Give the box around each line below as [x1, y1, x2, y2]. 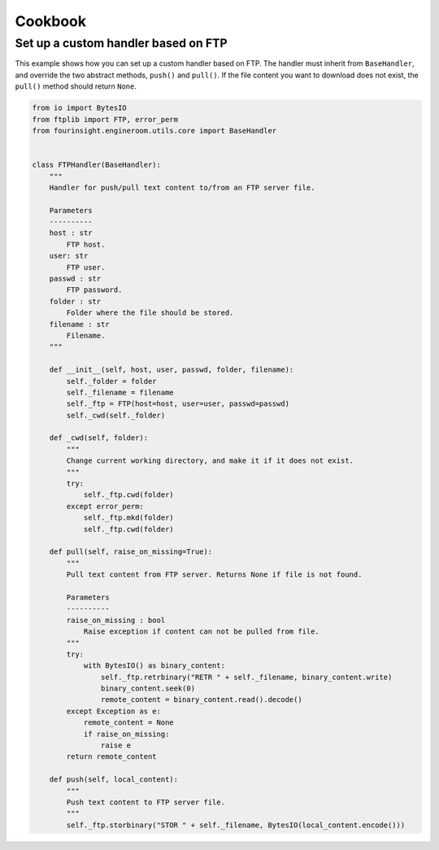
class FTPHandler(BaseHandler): [32, 160, 162, 170]
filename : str [49, 320, 110, 329]
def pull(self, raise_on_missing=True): [49, 547, 213, 556]
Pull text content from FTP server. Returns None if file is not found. [66, 570, 363, 579]
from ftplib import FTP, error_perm [32, 115, 179, 124]
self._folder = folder [66, 377, 158, 386]
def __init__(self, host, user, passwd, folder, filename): [49, 365, 294, 374]
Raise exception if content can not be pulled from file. [83, 627, 320, 636]
